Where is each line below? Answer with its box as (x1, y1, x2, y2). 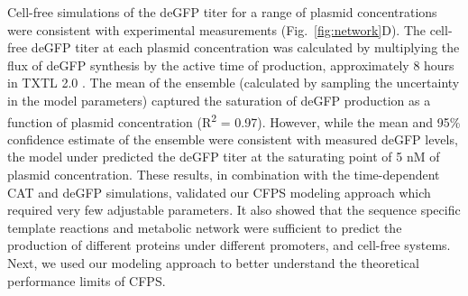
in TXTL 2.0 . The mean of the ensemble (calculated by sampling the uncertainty (7, 73, 460, 92)
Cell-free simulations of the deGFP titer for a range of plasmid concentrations (7, 3, 437, 21)
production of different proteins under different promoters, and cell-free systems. (7, 236, 451, 254)
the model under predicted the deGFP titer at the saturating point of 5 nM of (7, 147, 440, 166)
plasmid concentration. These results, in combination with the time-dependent (7, 165, 440, 183)
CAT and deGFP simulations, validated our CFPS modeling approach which (7, 182, 431, 201)
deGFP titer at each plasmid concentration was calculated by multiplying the (31, 38, 460, 57)
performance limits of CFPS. (7, 271, 166, 290)
